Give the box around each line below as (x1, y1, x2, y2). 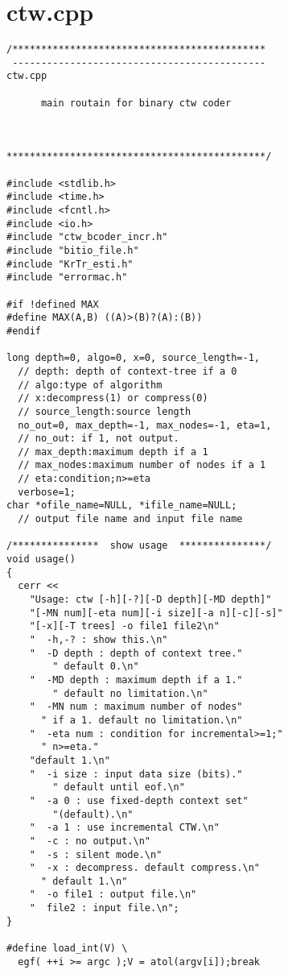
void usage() (6, 553, 76, 566)
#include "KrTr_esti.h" (6, 258, 134, 270)
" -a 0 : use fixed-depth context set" (29, 794, 249, 806)
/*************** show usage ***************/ (6, 540, 272, 552)
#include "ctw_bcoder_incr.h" (6, 231, 168, 243)
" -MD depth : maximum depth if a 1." (29, 674, 243, 686)
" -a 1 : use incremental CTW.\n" (29, 822, 220, 834)
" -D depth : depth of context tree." (29, 647, 243, 659)
